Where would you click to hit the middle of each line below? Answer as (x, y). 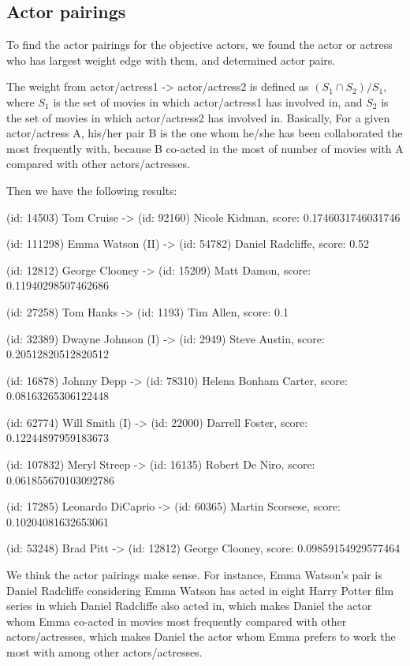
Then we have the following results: (92, 190)
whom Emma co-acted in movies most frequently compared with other (177, 621)
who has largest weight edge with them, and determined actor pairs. (171, 60)
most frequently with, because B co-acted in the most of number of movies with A (205, 148)
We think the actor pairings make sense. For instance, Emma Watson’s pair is (194, 575)
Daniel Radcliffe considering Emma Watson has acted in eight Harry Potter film (200, 590)
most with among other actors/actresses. (104, 652)
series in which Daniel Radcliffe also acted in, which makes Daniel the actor (189, 606)
